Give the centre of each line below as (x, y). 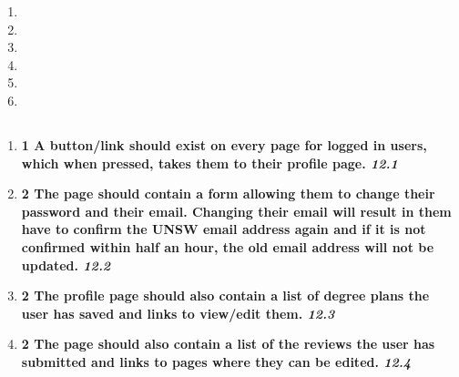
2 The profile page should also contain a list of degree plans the (225, 295)
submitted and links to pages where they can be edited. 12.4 (216, 361)
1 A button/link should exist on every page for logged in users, (224, 144)
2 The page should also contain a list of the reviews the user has (228, 344)
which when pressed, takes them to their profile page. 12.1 (209, 163)
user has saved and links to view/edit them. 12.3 (178, 313)
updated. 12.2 (66, 265)
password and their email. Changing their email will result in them (236, 211)
